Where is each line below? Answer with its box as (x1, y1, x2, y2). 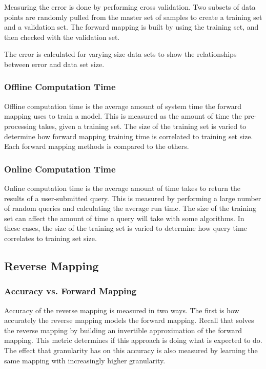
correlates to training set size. (4, 232, 97, 243)
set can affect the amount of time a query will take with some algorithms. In (4, 212, 244, 223)
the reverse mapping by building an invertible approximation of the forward (4, 324, 242, 335)
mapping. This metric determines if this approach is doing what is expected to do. (4, 335, 262, 345)
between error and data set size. (4, 58, 105, 69)
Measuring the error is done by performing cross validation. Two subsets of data (4, 2, 256, 12)
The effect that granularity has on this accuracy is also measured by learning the (4, 344, 258, 355)
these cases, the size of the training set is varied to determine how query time (4, 223, 247, 233)
